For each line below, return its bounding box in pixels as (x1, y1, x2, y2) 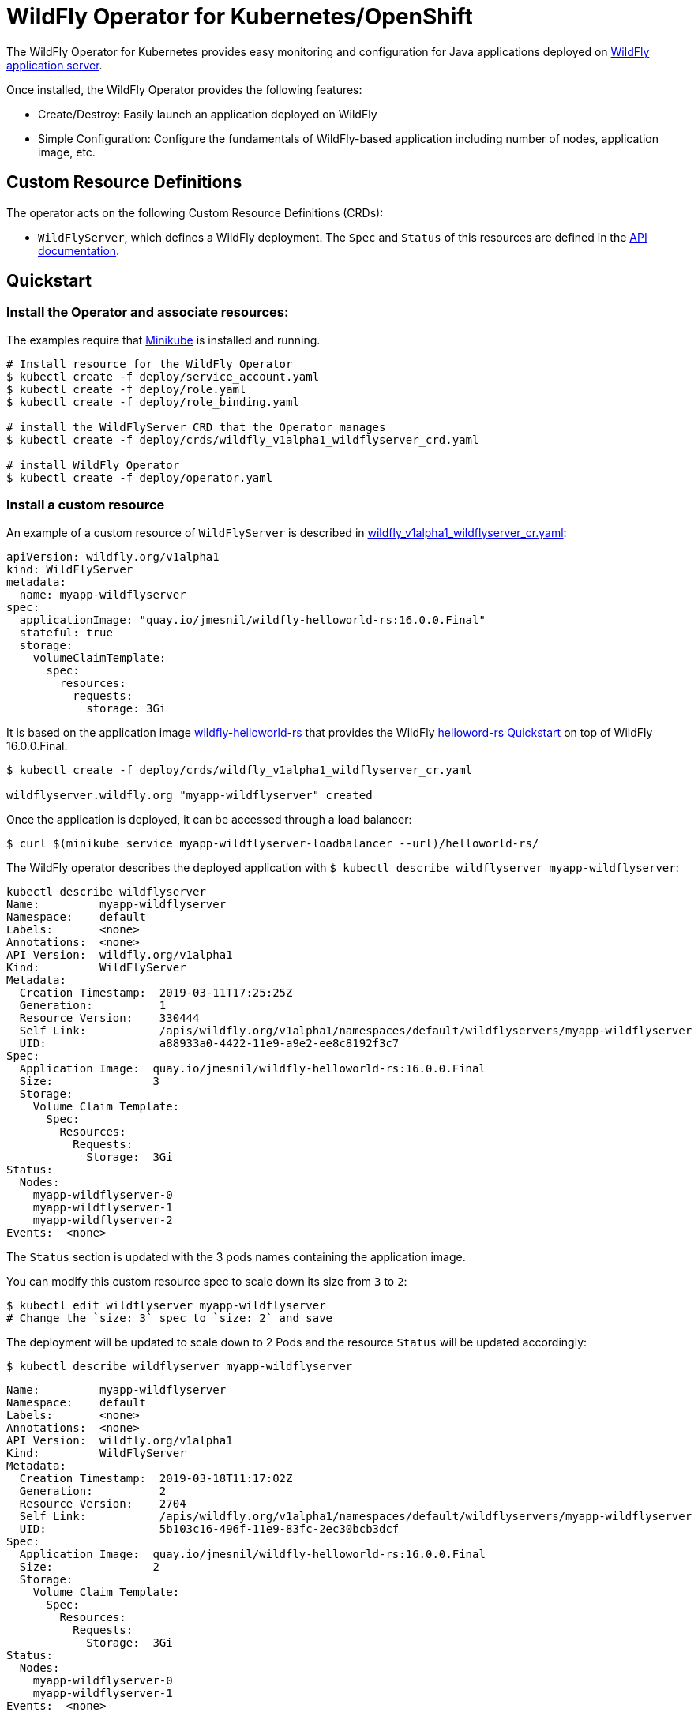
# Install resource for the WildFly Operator (6, 357, 293, 370)
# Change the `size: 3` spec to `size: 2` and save (6, 1311, 333, 1324)
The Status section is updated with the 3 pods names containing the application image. (6, 1249, 466, 1264)
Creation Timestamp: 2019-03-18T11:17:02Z (19, 1471, 293, 1485)
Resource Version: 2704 (19, 1496, 186, 1510)
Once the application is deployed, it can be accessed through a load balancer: (6, 812, 412, 826)
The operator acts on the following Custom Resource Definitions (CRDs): (6, 205, 384, 220)
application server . (6, 58, 103, 72)
